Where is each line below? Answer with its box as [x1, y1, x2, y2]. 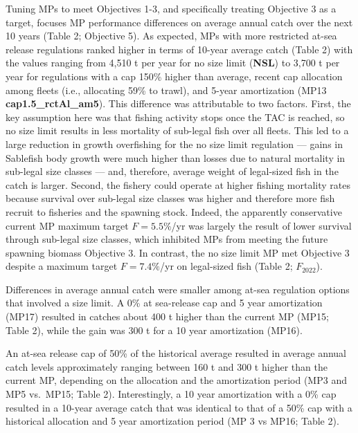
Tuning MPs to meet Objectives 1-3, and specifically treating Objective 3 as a [6, 1, 337, 15]
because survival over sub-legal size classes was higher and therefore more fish [6, 191, 335, 205]
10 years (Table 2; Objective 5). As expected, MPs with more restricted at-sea [6, 28, 337, 43]
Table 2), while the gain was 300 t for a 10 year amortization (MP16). [6, 322, 303, 337]
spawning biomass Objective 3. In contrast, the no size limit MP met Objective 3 [6, 245, 350, 259]
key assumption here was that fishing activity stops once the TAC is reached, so [6, 109, 345, 124]
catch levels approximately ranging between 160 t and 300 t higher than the [6, 359, 328, 374]
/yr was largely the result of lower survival [171, 218, 352, 232]
